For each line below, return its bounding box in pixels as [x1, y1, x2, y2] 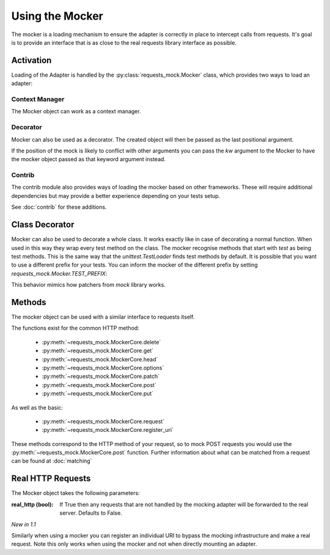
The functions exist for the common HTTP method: [11, 325, 140, 332]
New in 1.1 [11, 521, 36, 528]
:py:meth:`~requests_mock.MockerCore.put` [42, 390, 154, 398]
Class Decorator [11, 219, 75, 230]
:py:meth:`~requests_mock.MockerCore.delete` [42, 338, 161, 345]
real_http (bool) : [11, 500, 54, 508]
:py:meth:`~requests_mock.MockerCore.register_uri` [42, 426, 174, 434]
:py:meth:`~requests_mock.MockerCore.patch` [42, 372, 160, 380]
